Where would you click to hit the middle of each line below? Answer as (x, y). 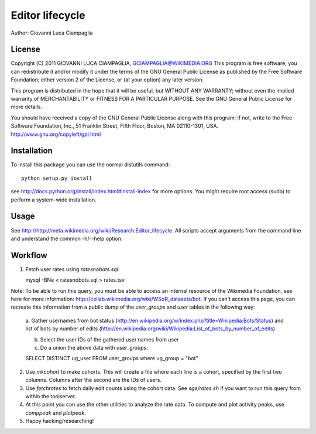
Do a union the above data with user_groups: (94, 347)
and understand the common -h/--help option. (67, 238)
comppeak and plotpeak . (56, 412)
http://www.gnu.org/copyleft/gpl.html (56, 134)
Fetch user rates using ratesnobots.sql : (73, 269)
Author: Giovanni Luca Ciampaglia (52, 33)
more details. (27, 107)
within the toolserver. (51, 396)
